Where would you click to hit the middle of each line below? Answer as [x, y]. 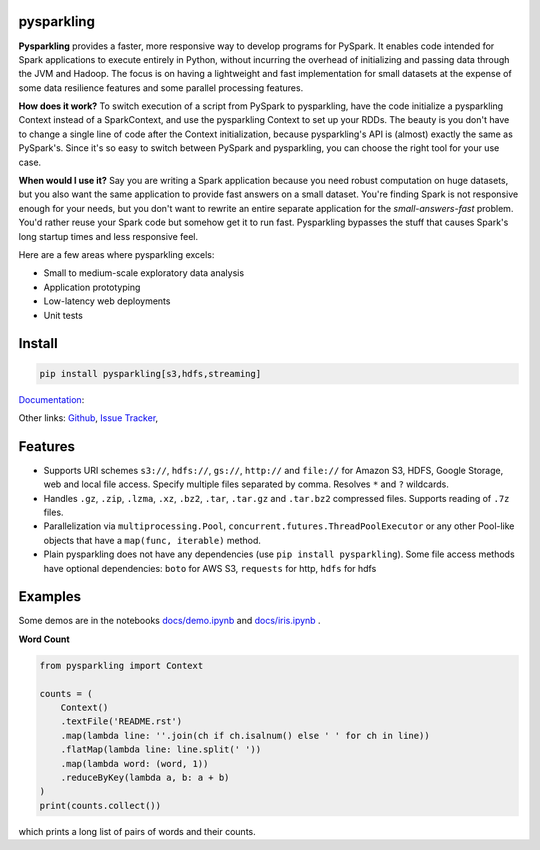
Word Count [44, 639]
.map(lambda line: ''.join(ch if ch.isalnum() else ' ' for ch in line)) [245, 735]
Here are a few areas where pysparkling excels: [116, 254]
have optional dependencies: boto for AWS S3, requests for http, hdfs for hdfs [210, 568]
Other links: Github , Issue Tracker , [88, 417]
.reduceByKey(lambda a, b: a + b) [145, 777]
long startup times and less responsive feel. [108, 236]
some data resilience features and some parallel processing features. [161, 87]
